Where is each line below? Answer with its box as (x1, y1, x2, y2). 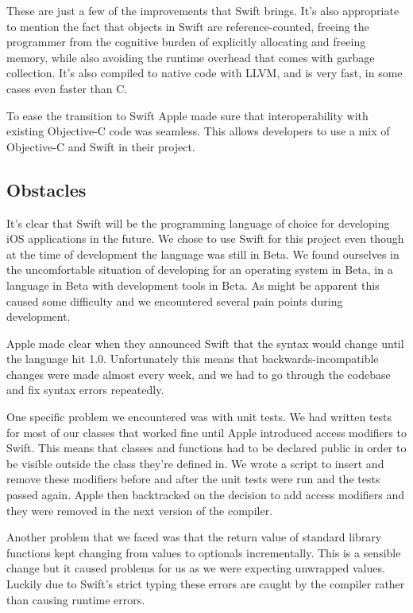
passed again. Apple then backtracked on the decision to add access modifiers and (6, 486, 405, 503)
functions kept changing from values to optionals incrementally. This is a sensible (6, 544, 401, 560)
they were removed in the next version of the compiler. (6, 502, 273, 518)
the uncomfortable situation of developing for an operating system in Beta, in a (6, 261, 393, 278)
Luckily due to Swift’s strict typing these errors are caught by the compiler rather (6, 576, 405, 592)
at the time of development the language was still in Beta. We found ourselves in (6, 245, 399, 262)
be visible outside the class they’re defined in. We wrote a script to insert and (6, 455, 384, 471)
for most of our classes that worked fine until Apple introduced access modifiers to (6, 424, 407, 440)
